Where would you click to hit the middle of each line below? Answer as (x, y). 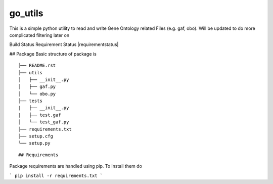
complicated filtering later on (39, 35)
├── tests (30, 101)
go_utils (26, 13)
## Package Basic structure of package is (53, 54)
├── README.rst (37, 65)
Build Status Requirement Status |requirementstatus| (64, 44)
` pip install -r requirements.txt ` (56, 175)
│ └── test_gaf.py (44, 122)
